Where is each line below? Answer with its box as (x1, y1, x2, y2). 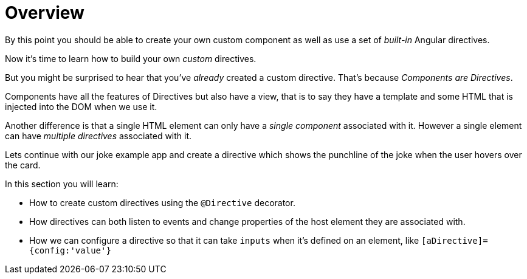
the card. (5, 159, 41, 170)
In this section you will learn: (5, 178, 119, 189)
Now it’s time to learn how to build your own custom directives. (5, 53, 257, 64)
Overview (5, 2, 84, 23)
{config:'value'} (29, 245, 111, 255)
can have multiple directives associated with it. (5, 130, 192, 141)
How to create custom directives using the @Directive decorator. (29, 197, 295, 208)
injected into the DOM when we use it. (5, 101, 157, 112)
